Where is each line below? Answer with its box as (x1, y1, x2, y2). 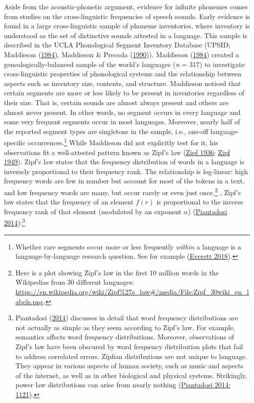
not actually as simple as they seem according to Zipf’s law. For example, (15, 322, 235, 332)
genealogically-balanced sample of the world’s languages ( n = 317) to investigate (4, 59, 245, 69)
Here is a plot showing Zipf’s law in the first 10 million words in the (15, 267, 219, 277)
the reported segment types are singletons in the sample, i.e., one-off (4, 126, 209, 136)
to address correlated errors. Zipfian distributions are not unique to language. (15, 351, 247, 361)
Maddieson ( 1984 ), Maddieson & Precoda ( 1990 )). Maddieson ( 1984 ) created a (4, 49, 239, 59)
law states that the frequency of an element (4, 197, 134, 207)
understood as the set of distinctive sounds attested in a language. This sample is (4, 30, 248, 40)
